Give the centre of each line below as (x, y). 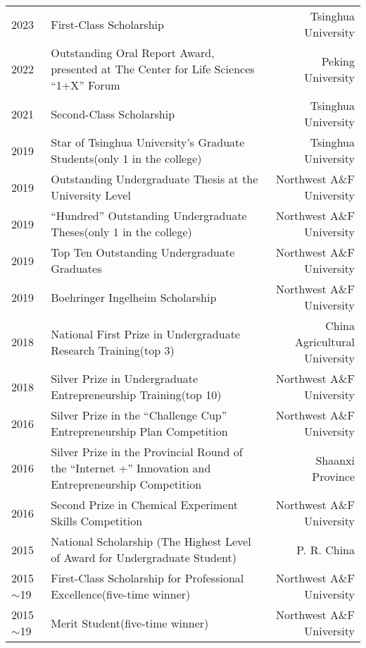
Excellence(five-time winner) (121, 594)
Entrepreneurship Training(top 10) (136, 395)
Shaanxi (335, 460)
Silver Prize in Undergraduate (125, 378)
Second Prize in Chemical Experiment (145, 505)
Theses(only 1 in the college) (121, 232)
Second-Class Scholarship (113, 114)
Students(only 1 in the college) (126, 158)
